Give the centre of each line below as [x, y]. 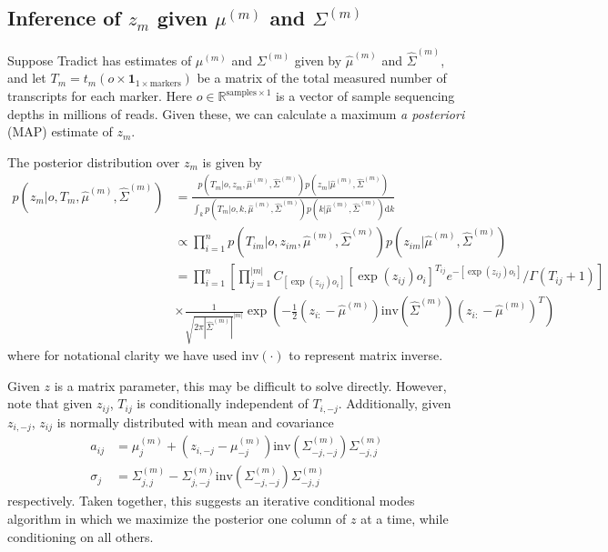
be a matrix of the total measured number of [322, 78]
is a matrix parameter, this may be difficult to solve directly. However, [250, 385]
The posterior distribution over [94, 161]
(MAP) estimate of [60, 131]
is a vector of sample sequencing [365, 96]
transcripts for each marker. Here [100, 96]
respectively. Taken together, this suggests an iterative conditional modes [211, 501]
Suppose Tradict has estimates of [100, 60]
